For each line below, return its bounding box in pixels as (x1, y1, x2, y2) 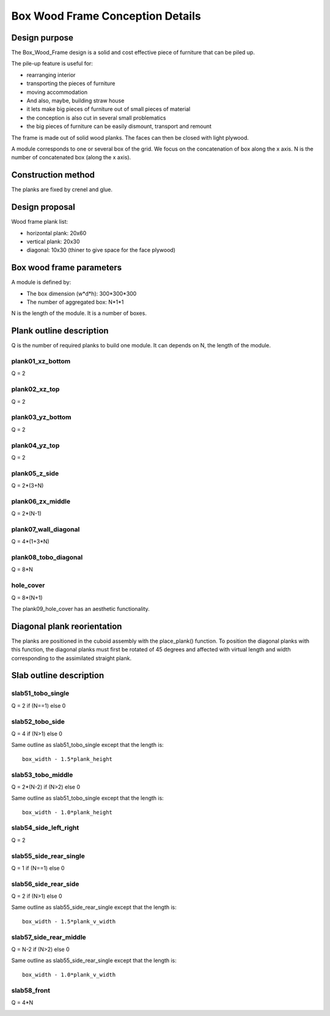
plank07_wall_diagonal (11, 525, 80, 533)
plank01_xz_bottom (11, 357, 71, 366)
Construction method (11, 170, 95, 180)
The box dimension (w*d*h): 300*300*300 (26, 290, 137, 297)
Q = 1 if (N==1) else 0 (11, 864, 65, 871)
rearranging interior (26, 71, 76, 78)
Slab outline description (11, 670, 105, 681)
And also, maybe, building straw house (26, 97, 125, 104)
